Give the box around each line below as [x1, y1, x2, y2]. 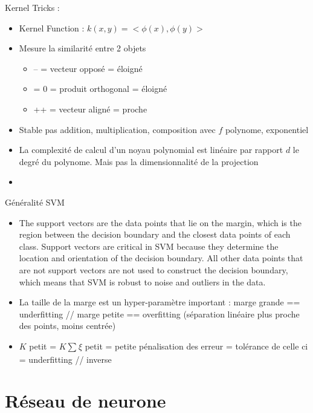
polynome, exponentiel [225, 123, 309, 135]
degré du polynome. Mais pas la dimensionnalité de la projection [19, 155, 259, 167]
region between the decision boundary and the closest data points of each [19, 228, 291, 241]
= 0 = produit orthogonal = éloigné [33, 82, 167, 95]
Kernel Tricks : [5, 1, 60, 13]
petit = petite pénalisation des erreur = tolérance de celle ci [85, 339, 308, 352]
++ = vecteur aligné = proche [33, 102, 147, 115]
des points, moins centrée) [19, 319, 116, 332]
